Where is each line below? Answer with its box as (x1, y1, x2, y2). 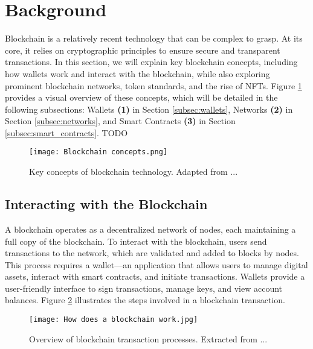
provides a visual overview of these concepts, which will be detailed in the (5, 91, 278, 104)
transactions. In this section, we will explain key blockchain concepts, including (5, 55, 298, 68)
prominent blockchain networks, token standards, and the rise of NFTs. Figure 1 (5, 79, 302, 92)
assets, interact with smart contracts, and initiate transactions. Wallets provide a (5, 270, 305, 283)
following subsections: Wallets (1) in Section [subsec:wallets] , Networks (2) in (5, 102, 293, 115)
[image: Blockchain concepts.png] (29, 148, 168, 157)
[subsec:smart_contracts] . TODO (5, 126, 128, 139)
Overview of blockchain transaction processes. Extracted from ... (29, 332, 268, 345)
